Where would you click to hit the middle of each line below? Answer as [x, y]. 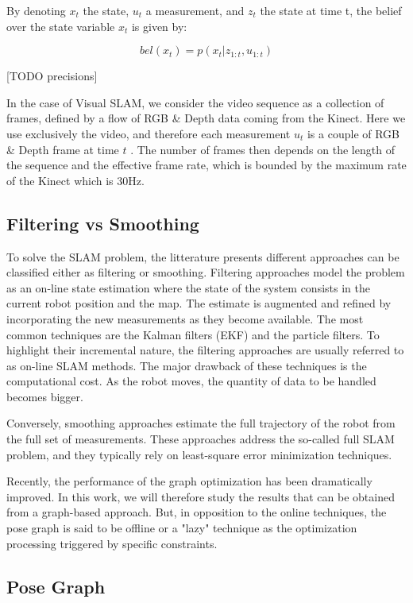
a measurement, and [195, 10]
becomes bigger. [45, 396]
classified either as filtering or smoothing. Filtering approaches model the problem [206, 272]
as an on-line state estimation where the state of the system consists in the [188, 287]
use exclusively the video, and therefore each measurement [149, 133]
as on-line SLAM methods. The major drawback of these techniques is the [187, 365]
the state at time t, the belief [331, 10]
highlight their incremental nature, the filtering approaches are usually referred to [205, 350]
